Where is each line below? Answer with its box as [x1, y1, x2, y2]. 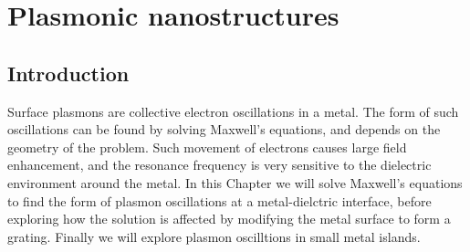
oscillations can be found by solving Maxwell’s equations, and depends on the [7, 120, 441, 139]
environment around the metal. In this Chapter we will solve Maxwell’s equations [7, 173, 463, 192]
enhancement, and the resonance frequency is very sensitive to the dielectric [7, 155, 432, 174]
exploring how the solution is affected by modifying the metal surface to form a [7, 209, 451, 228]
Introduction [7, 58, 130, 87]
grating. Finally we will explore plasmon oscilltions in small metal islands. [7, 226, 421, 246]
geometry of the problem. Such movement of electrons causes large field [7, 137, 407, 156]
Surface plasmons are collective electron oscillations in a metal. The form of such [7, 101, 459, 121]
